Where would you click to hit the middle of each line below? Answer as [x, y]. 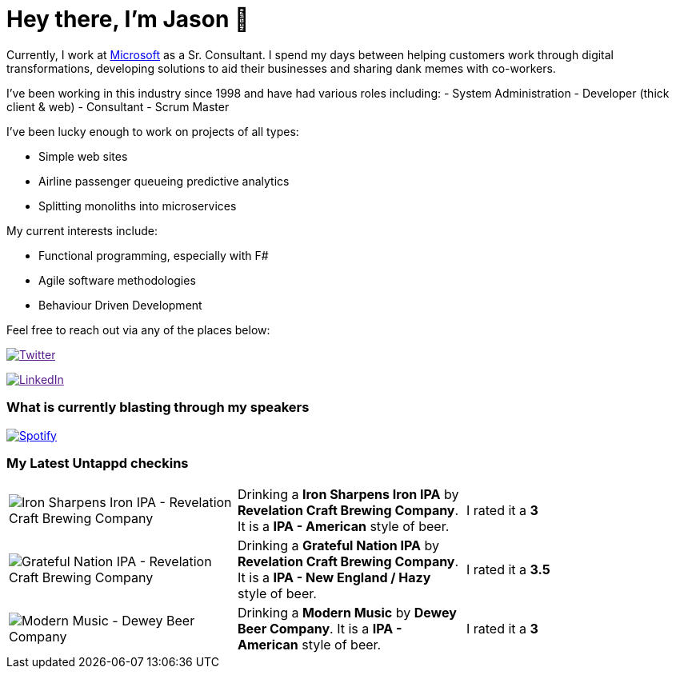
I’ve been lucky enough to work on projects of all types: [153, 131]
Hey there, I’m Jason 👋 [128, 19]
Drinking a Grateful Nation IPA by [338, 546]
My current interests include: [82, 230]
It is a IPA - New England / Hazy [334, 578]
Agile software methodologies [117, 280]
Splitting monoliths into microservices [138, 206]
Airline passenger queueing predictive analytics [164, 181]
